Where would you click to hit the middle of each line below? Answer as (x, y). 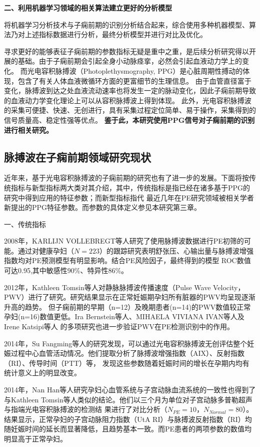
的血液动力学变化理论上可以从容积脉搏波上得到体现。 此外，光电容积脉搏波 (128, 100)
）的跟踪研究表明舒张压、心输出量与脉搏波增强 (176, 250)
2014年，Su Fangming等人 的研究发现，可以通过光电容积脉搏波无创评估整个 (126, 343)
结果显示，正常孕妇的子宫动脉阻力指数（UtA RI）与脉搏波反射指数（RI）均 (128, 419)
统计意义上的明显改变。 (42, 373)
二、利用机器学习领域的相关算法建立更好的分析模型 (88, 8)
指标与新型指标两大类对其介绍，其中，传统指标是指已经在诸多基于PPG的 (130, 187)
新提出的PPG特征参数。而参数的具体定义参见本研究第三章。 (103, 207)
